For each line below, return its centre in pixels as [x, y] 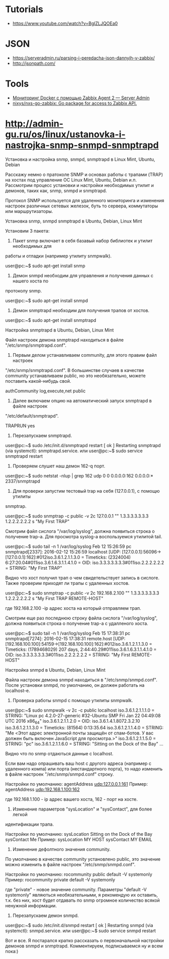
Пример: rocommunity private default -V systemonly [60, 879]
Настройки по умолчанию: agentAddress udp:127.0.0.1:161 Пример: [76, 784]
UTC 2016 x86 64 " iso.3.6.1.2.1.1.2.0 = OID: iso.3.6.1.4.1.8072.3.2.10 [73, 722]
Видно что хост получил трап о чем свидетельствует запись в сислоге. [82, 578]
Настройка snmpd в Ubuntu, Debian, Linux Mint [55, 670]
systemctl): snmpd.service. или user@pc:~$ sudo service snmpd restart [81, 931]
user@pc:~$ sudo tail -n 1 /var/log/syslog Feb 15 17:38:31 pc [68, 633]
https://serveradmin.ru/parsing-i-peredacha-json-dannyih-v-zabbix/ [83, 58]
